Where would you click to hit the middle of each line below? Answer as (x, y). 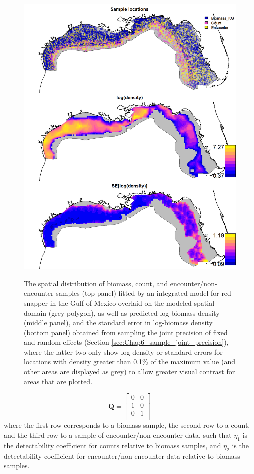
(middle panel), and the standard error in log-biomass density (118, 323)
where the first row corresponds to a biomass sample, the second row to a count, (127, 425)
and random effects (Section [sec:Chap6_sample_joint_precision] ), (126, 342)
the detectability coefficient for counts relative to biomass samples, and (113, 445)
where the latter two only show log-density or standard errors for (123, 352)
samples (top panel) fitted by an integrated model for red (144, 293)
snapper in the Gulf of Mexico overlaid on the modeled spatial (119, 303)
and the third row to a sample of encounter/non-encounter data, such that (118, 435)
